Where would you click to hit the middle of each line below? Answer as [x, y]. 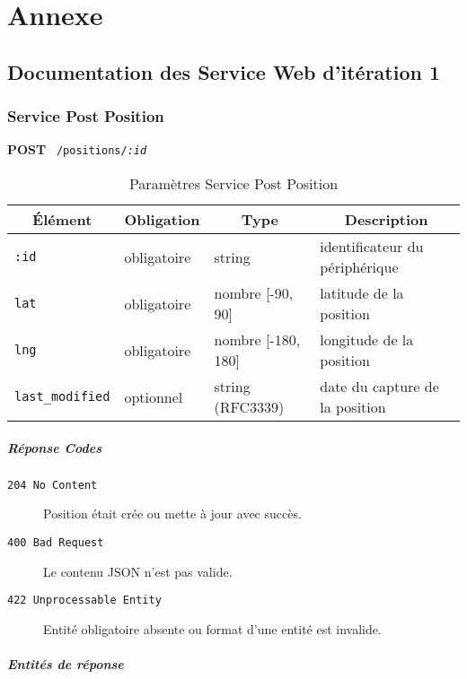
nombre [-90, [254, 293]
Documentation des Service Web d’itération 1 [224, 71]
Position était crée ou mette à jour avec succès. [172, 514]
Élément [62, 220]
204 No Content [53, 485]
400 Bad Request [56, 542]
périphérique [359, 267]
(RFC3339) [249, 407]
